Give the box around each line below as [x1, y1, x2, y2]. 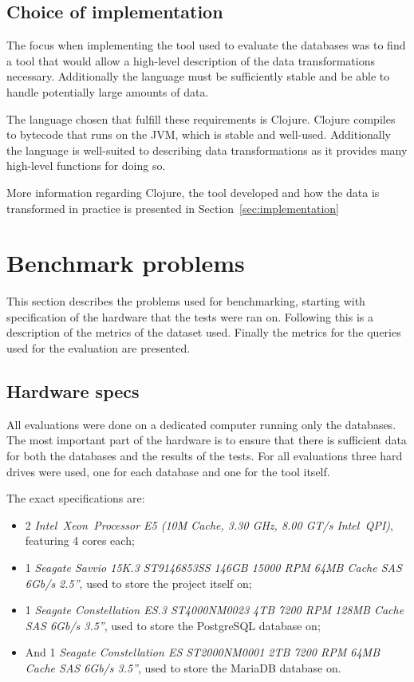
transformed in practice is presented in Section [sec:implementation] [6, 199, 339, 216]
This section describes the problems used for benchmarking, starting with [6, 293, 365, 309]
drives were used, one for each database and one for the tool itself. [6, 463, 330, 479]
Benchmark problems [6, 246, 245, 279]
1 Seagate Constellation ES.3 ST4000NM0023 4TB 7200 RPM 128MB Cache [25, 601, 404, 618]
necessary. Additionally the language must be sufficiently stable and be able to [6, 68, 390, 85]
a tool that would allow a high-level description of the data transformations [6, 52, 375, 69]
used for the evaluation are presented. [6, 340, 191, 357]
